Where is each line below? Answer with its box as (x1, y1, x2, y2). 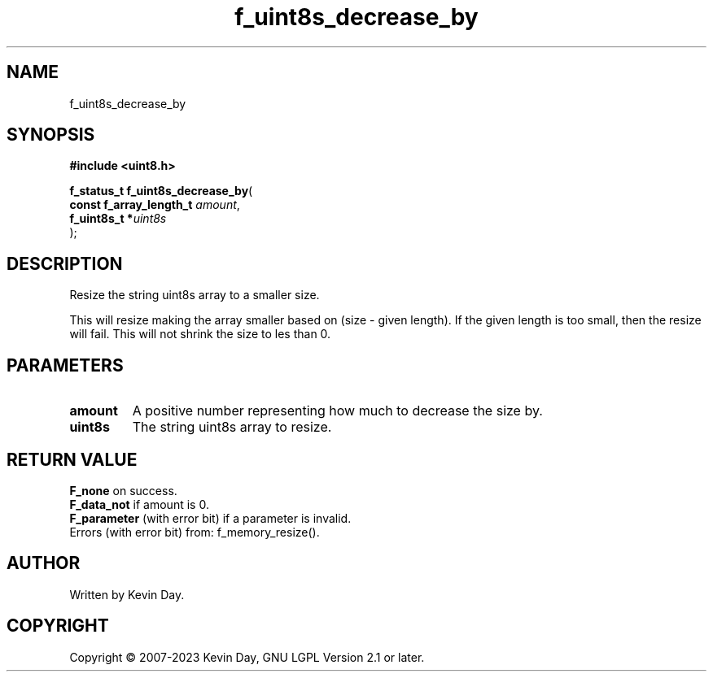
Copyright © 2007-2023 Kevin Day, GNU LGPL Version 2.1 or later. (69, 650, 425, 664)
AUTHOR (7, 553, 81, 574)
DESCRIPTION (7, 253, 123, 274)
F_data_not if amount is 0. (69, 497, 209, 511)
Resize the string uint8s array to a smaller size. (69, 288, 320, 302)
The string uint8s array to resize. (132, 419, 332, 436)
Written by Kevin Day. (69, 587, 185, 602)
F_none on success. (69, 483, 177, 498)
